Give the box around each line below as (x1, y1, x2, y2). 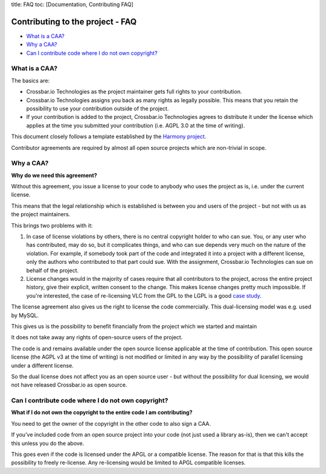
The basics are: (11, 77, 50, 84)
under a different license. (11, 362, 74, 369)
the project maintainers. (11, 211, 71, 218)
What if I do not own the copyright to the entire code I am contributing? (11, 409, 193, 416)
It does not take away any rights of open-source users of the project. (11, 334, 183, 341)
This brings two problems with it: (11, 222, 93, 229)
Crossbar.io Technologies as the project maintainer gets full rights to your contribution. (26, 88, 242, 95)
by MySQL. (11, 312, 39, 319)
